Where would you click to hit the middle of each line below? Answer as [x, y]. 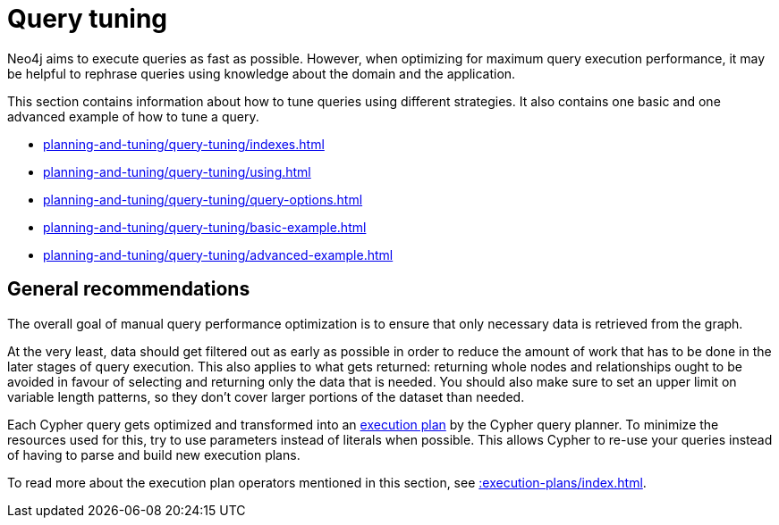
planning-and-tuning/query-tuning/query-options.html [203, 199]
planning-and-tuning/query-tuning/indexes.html [184, 144]
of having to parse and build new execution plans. [154, 454]
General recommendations [129, 289]
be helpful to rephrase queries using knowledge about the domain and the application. [262, 73]
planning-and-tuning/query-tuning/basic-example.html [205, 227]
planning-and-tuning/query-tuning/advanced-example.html [218, 254]
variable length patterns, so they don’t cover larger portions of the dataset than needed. [266, 396]
